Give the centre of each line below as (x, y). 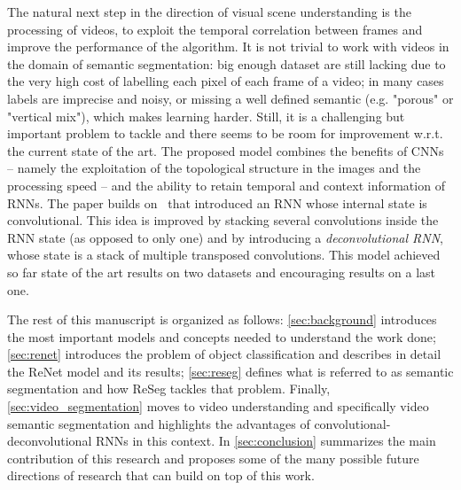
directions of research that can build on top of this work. (161, 475)
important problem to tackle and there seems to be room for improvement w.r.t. (225, 133)
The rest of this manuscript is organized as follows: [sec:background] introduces (222, 319)
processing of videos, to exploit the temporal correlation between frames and (215, 29)
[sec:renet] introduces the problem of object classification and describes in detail (224, 354)
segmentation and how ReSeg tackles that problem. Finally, (169, 389)
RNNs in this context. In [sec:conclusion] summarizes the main (266, 441)
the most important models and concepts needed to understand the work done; (222, 336)
